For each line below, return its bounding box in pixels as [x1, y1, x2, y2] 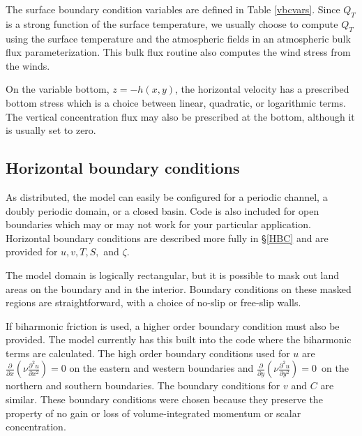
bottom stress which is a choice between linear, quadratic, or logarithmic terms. [6, 95, 346, 110]
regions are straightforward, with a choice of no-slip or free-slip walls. [6, 295, 301, 310]
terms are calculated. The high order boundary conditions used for [6, 345, 290, 360]
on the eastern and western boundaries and [69, 361, 254, 375]
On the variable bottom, [6, 82, 110, 96]
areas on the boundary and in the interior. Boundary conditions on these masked [6, 281, 352, 296]
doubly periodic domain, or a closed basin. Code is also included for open [6, 203, 319, 218]
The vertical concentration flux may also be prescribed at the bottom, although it [6, 109, 355, 123]
